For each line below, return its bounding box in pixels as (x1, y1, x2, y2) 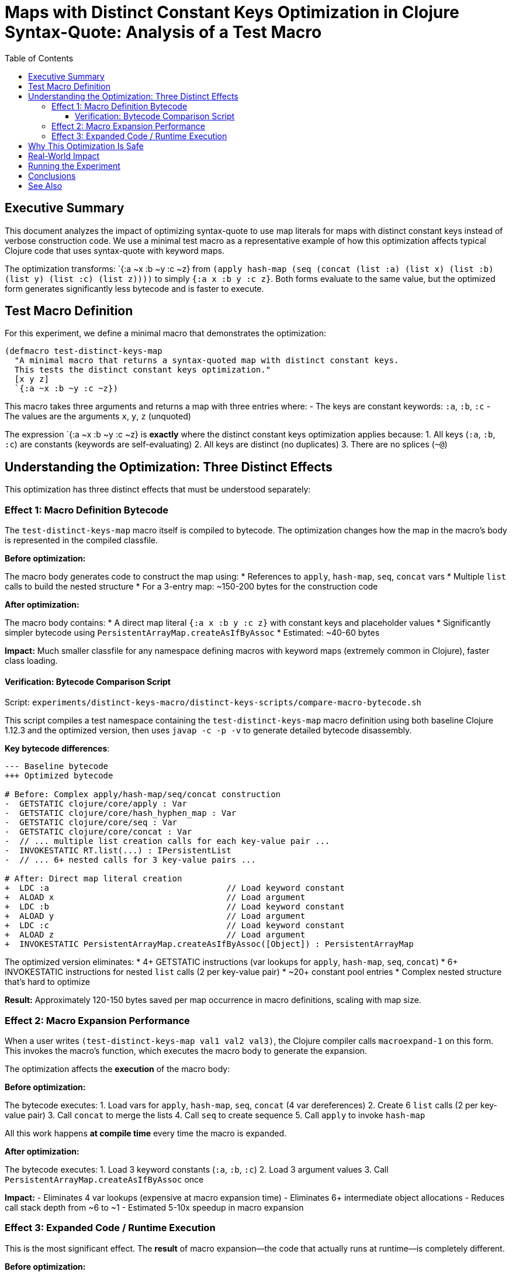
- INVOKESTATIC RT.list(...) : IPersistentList (5, 846, 231, 856)
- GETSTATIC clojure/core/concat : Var (5, 827, 192, 837)
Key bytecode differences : (5, 743, 110, 754)
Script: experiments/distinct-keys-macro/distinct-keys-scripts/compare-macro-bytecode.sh (5, 697, 421, 708)
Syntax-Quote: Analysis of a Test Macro (5, 22, 322, 42)
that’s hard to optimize (5, 977, 90, 987)
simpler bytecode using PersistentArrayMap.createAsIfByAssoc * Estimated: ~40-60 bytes (5, 628, 380, 638)
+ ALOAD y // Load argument (5, 911, 306, 921)
